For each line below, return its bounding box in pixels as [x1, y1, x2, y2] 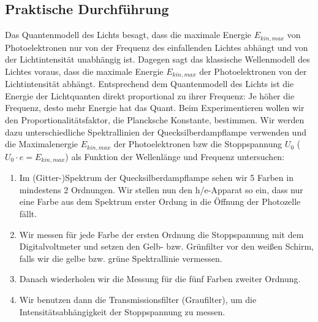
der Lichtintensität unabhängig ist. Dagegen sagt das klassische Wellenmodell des [5, 53, 310, 66]
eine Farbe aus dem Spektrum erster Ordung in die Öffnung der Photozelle [19, 195, 301, 208]
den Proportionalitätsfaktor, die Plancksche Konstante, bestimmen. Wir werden [5, 113, 305, 126]
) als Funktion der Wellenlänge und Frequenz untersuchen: [65, 150, 285, 163]
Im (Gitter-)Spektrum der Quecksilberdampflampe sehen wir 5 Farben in [19, 171, 293, 184]
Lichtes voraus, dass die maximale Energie [5, 64, 164, 77]
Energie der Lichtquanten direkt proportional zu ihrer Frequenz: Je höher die [5, 89, 295, 102]
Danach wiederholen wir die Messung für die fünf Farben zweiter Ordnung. [19, 272, 301, 285]
